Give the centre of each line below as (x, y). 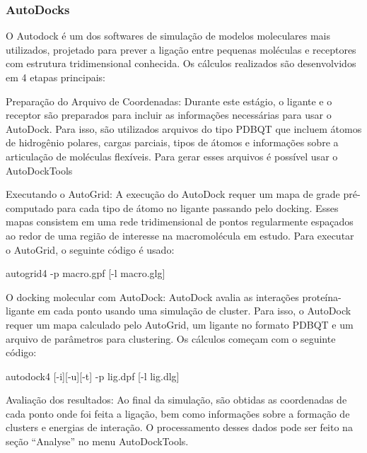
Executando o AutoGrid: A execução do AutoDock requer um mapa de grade (173, 194)
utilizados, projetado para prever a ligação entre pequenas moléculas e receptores (181, 49)
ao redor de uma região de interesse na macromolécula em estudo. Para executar (180, 235)
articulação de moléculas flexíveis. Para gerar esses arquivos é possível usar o (172, 156)
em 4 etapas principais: (56, 77)
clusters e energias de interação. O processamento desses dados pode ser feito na (179, 427)
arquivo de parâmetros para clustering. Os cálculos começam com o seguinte (171, 338)
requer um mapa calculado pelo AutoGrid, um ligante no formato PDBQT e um (180, 324)
